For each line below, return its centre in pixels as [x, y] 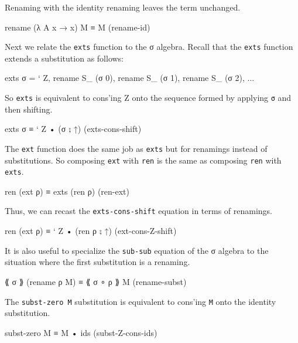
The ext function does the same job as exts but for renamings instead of [136, 148]
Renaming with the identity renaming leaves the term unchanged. [123, 7]
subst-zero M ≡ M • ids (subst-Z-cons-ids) [81, 332]
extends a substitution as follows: [64, 58]
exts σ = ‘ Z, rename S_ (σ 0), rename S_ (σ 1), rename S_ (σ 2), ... [130, 78]
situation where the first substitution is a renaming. [97, 262]
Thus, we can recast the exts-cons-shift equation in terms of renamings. [139, 211]
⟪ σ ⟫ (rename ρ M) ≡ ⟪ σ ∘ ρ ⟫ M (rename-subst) [96, 281]
